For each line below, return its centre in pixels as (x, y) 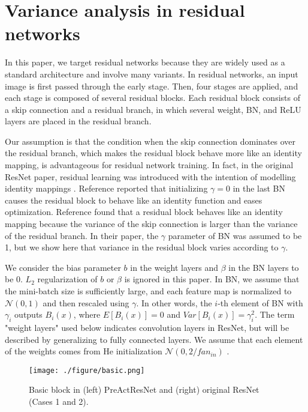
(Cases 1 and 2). (59, 401)
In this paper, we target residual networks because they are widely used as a (145, 62)
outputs (28, 314)
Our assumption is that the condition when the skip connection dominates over (150, 141)
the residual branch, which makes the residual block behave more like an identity (153, 153)
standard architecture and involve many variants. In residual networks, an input (152, 74)
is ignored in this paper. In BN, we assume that (212, 279)
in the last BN (259, 188)
